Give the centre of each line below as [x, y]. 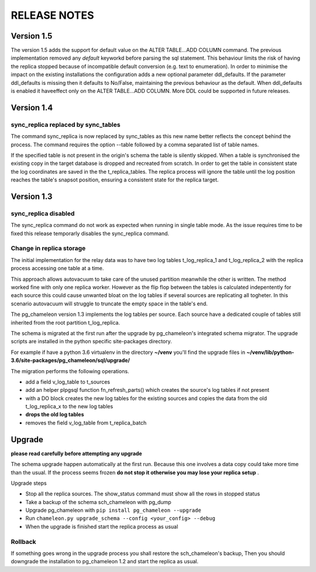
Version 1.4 [32, 107]
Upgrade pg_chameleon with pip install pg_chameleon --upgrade [113, 510]
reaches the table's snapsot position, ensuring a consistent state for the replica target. [115, 180]
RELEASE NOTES [52, 15]
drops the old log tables [55, 415]
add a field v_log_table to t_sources [68, 382]
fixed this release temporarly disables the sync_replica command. [90, 233]
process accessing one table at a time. [57, 268]
